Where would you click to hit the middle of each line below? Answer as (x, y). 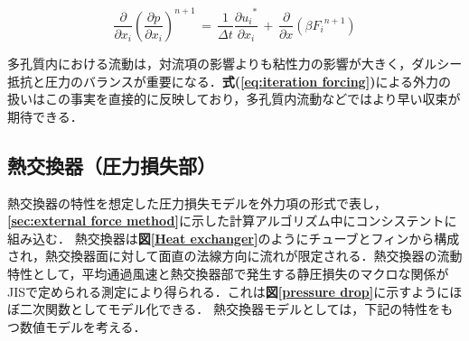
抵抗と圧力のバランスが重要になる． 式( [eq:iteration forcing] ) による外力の (229, 81)
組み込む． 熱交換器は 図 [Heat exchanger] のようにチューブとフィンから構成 (234, 238)
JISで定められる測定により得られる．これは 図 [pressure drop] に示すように (229, 291)
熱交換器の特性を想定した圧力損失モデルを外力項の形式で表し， (197, 203)
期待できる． (45, 116)
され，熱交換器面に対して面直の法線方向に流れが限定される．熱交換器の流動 (235, 256)
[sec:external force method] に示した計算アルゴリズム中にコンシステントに (232, 221)
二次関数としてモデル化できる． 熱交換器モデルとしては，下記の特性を (230, 309)
